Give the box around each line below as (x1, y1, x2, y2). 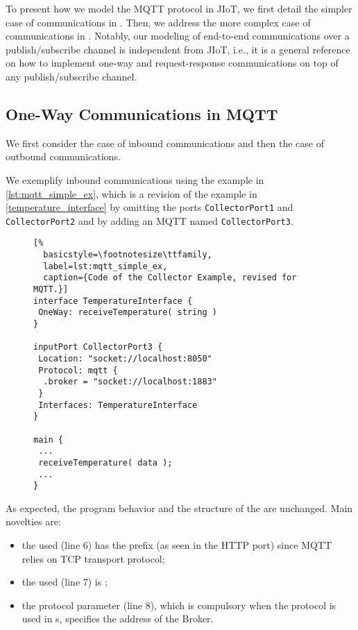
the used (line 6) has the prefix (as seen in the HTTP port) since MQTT (22, 538, 332, 552)
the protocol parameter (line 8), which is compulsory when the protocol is (22, 597, 336, 612)
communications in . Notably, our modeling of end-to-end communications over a (6, 28, 350, 43)
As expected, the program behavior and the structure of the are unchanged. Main (6, 500, 353, 515)
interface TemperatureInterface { (33, 296, 193, 306)
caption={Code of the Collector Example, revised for (43, 273, 297, 283)
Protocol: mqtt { (38, 365, 118, 375)
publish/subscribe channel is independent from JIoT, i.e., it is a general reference (6, 42, 350, 56)
